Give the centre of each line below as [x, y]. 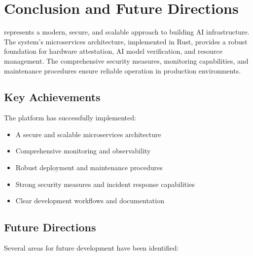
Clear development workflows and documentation [90, 201]
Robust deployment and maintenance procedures [89, 167]
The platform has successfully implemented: [70, 118]
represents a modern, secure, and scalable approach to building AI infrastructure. [127, 32]
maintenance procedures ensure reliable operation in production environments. [123, 70]
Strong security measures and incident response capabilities [105, 184]
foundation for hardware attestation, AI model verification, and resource [113, 51]
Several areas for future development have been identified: [91, 248]
